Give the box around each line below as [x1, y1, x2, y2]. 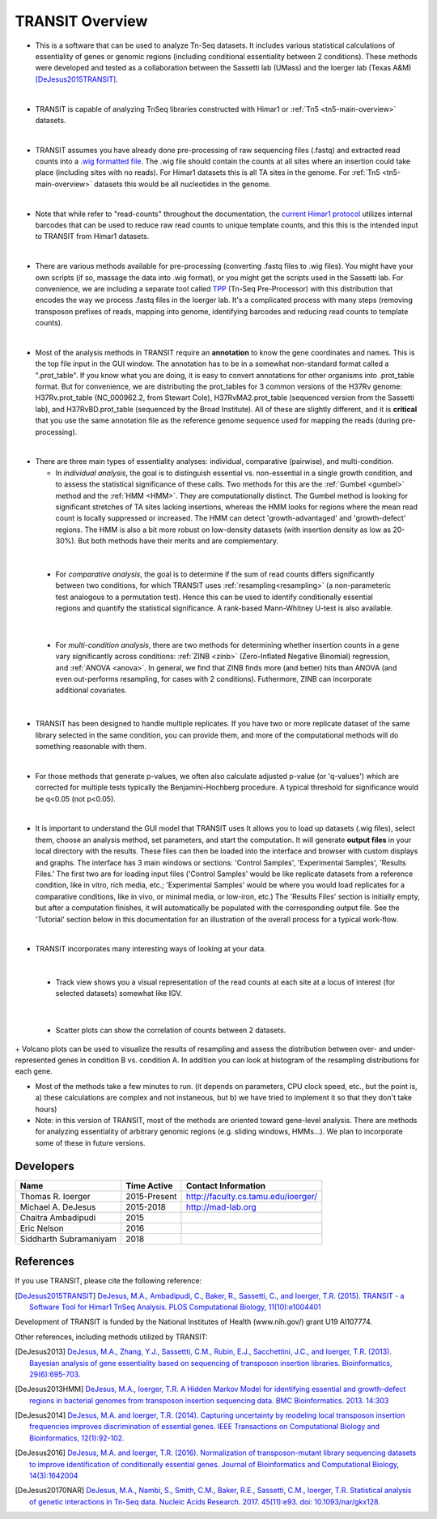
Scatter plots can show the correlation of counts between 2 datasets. [55, 1025, 286, 1036]
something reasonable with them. [35, 742, 147, 751]
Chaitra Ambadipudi [19, 1211, 96, 1223]
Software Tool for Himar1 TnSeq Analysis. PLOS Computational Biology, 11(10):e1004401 [29, 1302, 321, 1312]
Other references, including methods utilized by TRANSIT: [15, 1332, 208, 1342]
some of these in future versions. [35, 1138, 146, 1147]
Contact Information [186, 1180, 266, 1191]
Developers [15, 1159, 74, 1173]
